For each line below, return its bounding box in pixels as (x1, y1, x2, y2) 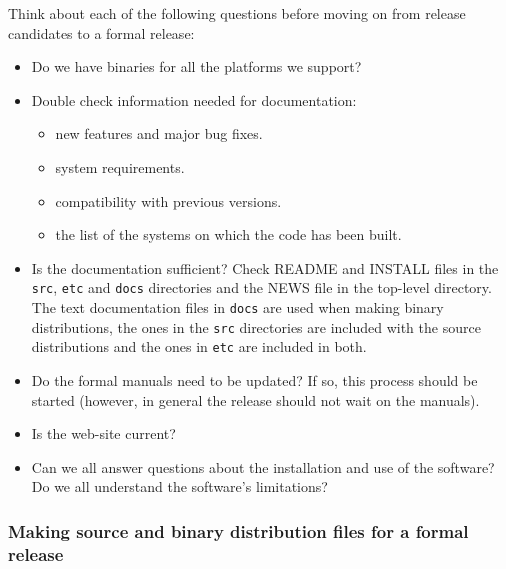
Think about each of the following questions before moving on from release (8, 3, 466, 23)
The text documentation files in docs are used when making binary (31, 297, 444, 317)
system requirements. (55, 156, 185, 177)
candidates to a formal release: (8, 22, 195, 43)
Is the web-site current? (31, 423, 176, 444)
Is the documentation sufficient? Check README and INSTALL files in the (31, 257, 499, 278)
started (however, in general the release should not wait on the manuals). (31, 389, 480, 410)
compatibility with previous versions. (55, 190, 282, 211)
